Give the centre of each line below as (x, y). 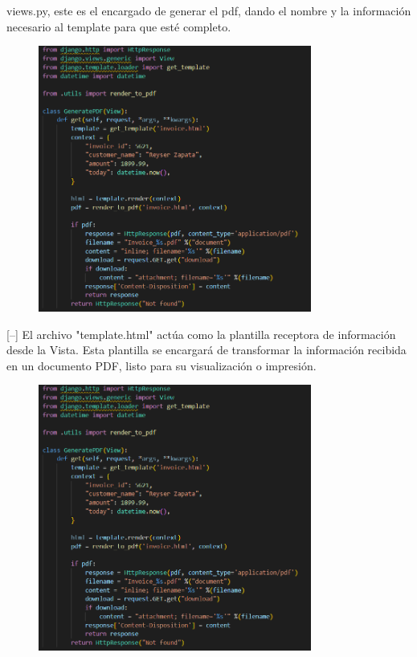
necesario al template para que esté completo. (119, 26)
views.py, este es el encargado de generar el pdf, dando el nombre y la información (209, 10)
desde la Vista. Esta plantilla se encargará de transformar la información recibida (206, 350)
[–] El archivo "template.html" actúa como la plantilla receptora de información (201, 334)
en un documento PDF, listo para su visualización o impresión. (161, 365)
